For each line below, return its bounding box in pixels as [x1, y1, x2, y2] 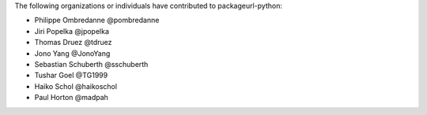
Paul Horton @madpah [34, 93, 108, 102]
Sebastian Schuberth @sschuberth [34, 59, 149, 69]
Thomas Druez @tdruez [34, 38, 112, 47]
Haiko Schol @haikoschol [34, 81, 118, 91]
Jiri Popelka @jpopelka [34, 26, 110, 35]
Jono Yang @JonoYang [34, 48, 111, 58]
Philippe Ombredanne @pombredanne [34, 16, 160, 25]
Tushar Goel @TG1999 [34, 71, 108, 80]
